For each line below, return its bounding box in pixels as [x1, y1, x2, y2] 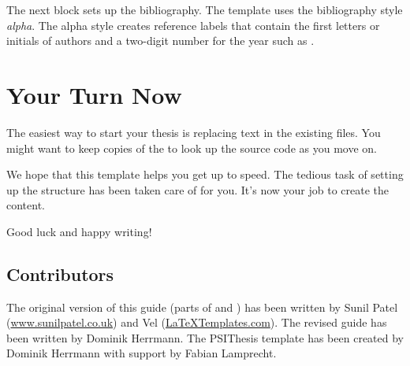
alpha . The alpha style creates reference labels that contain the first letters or [6, 17, 380, 33]
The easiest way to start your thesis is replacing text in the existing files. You [6, 124, 381, 140]
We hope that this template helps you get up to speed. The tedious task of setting [6, 166, 404, 183]
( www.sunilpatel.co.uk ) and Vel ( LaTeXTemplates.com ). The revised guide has [6, 314, 387, 331]
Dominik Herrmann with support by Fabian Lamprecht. [6, 345, 277, 361]
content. [6, 197, 45, 213]
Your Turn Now [6, 78, 182, 110]
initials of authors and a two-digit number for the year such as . [6, 32, 315, 49]
